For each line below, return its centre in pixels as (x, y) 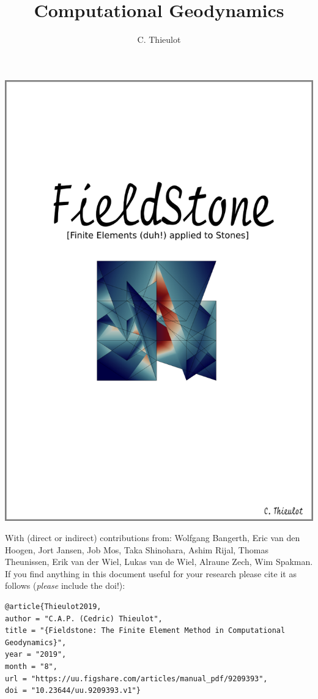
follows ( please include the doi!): (65, 585)
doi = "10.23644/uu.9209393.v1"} (73, 691)
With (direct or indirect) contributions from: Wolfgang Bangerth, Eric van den (153, 538)
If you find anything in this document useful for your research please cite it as (151, 573)
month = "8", (31, 667)
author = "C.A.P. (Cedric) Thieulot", (84, 619)
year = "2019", (36, 655)
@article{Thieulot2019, (53, 607)
